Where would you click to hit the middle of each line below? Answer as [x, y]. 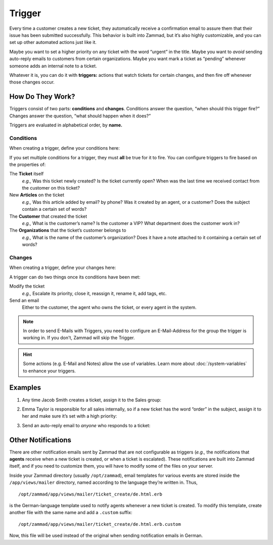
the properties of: [28, 164]
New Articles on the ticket [37, 195]
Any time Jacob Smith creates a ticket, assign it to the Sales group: [92, 400]
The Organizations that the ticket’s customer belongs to [68, 231]
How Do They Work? [42, 97]
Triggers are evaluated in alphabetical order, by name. [66, 125]
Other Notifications [40, 440]
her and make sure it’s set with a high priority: [70, 416]
